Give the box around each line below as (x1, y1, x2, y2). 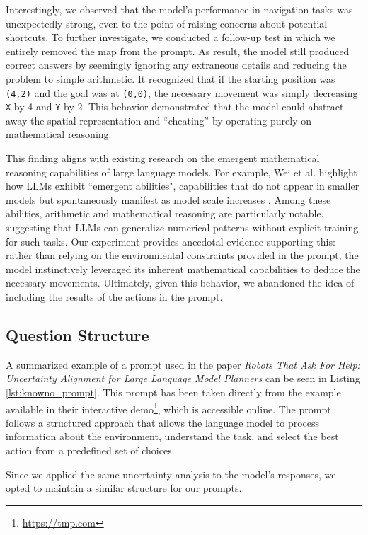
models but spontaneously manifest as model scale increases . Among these (6, 192, 331, 207)
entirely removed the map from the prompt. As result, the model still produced (6, 43, 350, 58)
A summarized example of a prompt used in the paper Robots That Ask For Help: (6, 357, 360, 372)
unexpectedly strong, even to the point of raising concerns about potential (6, 16, 328, 30)
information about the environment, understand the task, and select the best (6, 429, 339, 444)
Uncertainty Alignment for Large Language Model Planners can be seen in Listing (6, 371, 360, 386)
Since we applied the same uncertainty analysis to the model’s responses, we (6, 466, 336, 481)
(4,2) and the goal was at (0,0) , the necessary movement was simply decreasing (6, 85, 358, 100)
